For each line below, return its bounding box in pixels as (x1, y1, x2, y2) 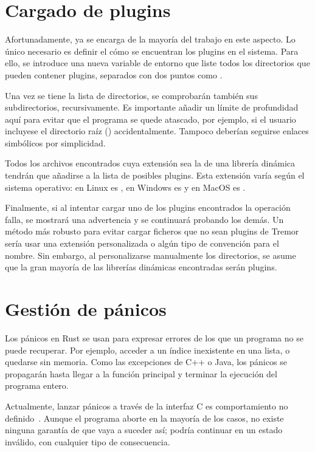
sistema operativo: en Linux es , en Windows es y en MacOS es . (5, 180, 246, 193)
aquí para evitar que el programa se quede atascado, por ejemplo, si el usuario (5, 112, 296, 125)
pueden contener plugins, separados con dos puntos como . (5, 68, 223, 81)
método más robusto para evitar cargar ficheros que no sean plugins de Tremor (5, 225, 299, 238)
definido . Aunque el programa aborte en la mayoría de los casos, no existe (5, 411, 284, 424)
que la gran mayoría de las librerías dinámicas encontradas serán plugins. (5, 261, 277, 273)
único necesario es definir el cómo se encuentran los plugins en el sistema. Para (5, 44, 299, 57)
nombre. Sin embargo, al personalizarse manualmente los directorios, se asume (5, 248, 296, 261)
